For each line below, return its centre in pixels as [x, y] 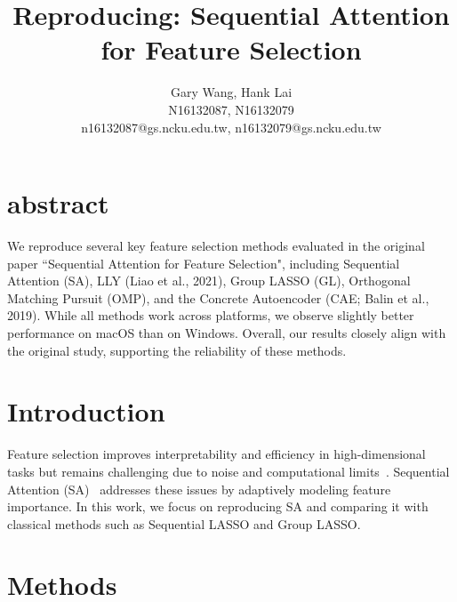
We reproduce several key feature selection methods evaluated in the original [216, 246]
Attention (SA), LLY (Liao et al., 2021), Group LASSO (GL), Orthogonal [209, 281]
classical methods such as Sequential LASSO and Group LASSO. [184, 523]
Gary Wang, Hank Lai [231, 92]
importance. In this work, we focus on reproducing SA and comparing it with [218, 506]
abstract [58, 203]
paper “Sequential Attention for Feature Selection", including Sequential [204, 263]
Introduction [86, 411]
